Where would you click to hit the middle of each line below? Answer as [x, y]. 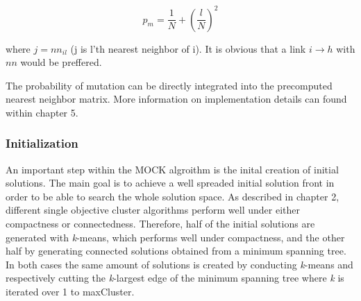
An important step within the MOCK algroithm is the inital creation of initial [172, 169]
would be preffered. [61, 62]
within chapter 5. [42, 112]
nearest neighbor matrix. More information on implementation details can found [176, 99]
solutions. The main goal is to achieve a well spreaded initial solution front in [170, 183]
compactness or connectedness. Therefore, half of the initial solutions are [160, 224]
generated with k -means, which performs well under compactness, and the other [175, 237]
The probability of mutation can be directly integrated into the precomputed [169, 85]
